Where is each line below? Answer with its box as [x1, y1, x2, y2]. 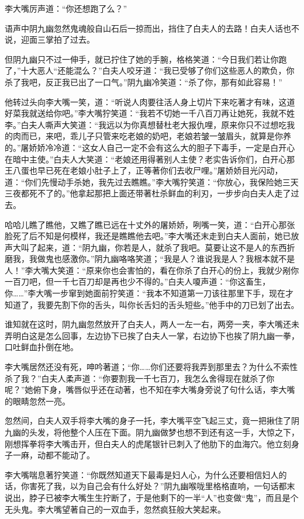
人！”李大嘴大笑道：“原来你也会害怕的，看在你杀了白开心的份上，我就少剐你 [5, 264, 299, 276]
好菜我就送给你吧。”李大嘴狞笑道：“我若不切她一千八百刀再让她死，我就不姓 [5, 107, 295, 119]
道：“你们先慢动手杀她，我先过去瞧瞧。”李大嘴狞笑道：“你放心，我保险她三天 [5, 175, 299, 188]
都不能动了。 [45, 449, 95, 461]
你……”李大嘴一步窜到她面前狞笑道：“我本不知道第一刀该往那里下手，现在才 [5, 287, 293, 299]
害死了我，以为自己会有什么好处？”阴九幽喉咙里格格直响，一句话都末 [29, 480, 295, 492]
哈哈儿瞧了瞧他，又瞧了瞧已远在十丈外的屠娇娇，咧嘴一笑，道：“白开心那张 [5, 218, 295, 230]
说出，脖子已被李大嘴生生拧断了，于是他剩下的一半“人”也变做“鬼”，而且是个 [5, 491, 299, 503]
